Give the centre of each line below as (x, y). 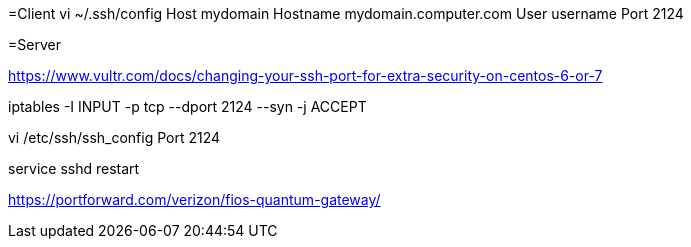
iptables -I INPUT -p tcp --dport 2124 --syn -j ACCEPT (187, 106)
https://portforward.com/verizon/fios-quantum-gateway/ (194, 199)
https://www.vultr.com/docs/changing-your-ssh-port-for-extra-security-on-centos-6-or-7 (305, 75)
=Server (34, 44)
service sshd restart (74, 168)
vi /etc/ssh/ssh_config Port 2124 (114, 137)
